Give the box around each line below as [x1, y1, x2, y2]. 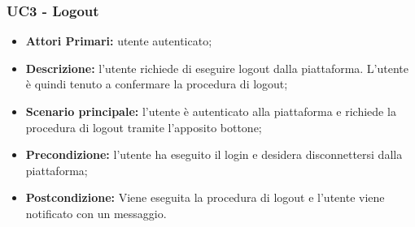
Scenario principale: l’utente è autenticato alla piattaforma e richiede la [25, 103, 396, 119]
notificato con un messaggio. [25, 204, 167, 221]
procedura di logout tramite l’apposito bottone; [25, 118, 262, 135]
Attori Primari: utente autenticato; [25, 32, 212, 49]
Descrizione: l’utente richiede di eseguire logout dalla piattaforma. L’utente [25, 59, 409, 76]
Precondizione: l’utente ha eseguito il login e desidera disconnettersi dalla [25, 146, 403, 163]
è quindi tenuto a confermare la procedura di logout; [25, 75, 288, 92]
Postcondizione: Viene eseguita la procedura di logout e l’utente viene [25, 189, 385, 206]
